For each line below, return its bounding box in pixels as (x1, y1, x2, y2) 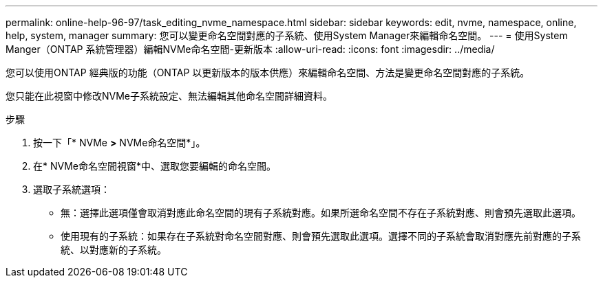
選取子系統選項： (33, 183, 110, 195)
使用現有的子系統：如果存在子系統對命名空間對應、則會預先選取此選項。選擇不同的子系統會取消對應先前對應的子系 (61, 230, 581, 242)
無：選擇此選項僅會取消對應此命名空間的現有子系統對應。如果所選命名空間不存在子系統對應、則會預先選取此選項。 (61, 207, 581, 218)
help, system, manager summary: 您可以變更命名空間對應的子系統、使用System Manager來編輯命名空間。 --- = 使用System (6, 30, 568, 41)
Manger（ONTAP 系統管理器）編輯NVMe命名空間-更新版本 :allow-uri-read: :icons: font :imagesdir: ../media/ (6, 43, 495, 55)
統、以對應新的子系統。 (61, 244, 167, 256)
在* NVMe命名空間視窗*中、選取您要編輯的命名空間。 (33, 160, 276, 172)
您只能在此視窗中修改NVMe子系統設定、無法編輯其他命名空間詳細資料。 (6, 90, 333, 102)
